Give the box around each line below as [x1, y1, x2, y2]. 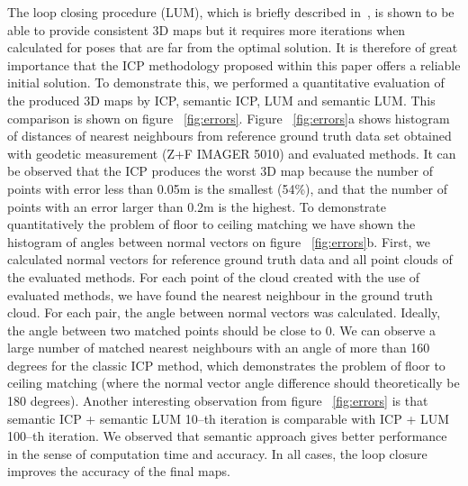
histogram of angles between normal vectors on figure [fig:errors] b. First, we [7, 232, 430, 251]
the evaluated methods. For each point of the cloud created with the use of [7, 267, 420, 286]
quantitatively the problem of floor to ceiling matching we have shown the [7, 215, 416, 234]
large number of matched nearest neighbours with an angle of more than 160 [7, 338, 430, 357]
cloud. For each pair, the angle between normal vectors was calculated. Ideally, [7, 303, 441, 322]
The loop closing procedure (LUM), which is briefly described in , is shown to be [7, 3, 454, 21]
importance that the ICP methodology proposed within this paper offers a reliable [7, 55, 461, 74]
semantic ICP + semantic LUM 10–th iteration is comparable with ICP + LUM [7, 408, 450, 427]
